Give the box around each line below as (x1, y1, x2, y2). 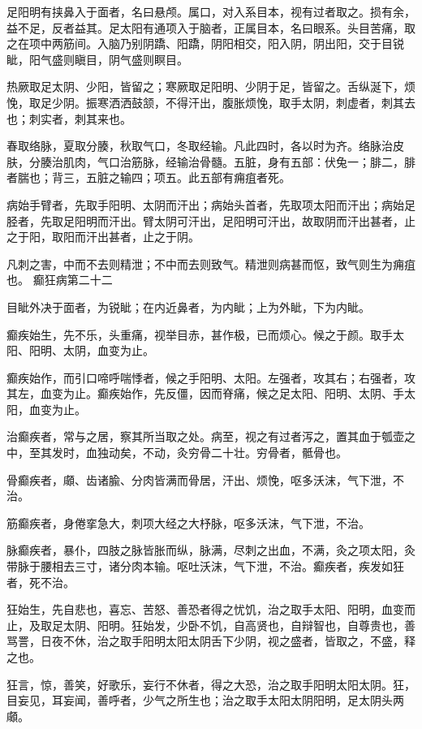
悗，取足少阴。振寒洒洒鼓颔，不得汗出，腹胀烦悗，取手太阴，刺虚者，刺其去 (6, 93, 416, 110)
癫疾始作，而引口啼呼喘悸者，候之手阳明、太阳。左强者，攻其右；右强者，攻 (6, 369, 416, 386)
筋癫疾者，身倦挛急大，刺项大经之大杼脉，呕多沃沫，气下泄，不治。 (6, 514, 370, 531)
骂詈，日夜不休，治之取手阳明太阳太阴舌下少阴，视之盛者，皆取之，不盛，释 (6, 632, 416, 649)
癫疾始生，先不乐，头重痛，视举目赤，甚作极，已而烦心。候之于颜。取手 (6, 326, 393, 343)
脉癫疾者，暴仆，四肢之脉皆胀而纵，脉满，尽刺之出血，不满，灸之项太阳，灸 (6, 541, 416, 559)
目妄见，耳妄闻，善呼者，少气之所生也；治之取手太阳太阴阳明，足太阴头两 (6, 692, 404, 709)
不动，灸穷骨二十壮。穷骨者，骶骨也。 (142, 444, 347, 461)
